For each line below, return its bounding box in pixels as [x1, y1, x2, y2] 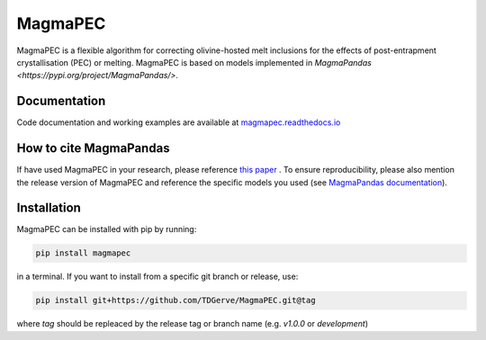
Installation [16, 201, 81, 216]
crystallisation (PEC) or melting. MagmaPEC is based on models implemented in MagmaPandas [16, 57, 373, 67]
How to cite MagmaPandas [16, 140, 170, 157]
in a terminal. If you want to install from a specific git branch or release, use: [16, 271, 299, 282]
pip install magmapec [35, 248, 131, 258]
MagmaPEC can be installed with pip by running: [16, 224, 197, 235]
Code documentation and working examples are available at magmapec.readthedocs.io [16, 117, 341, 128]
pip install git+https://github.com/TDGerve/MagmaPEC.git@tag [35, 295, 316, 306]
